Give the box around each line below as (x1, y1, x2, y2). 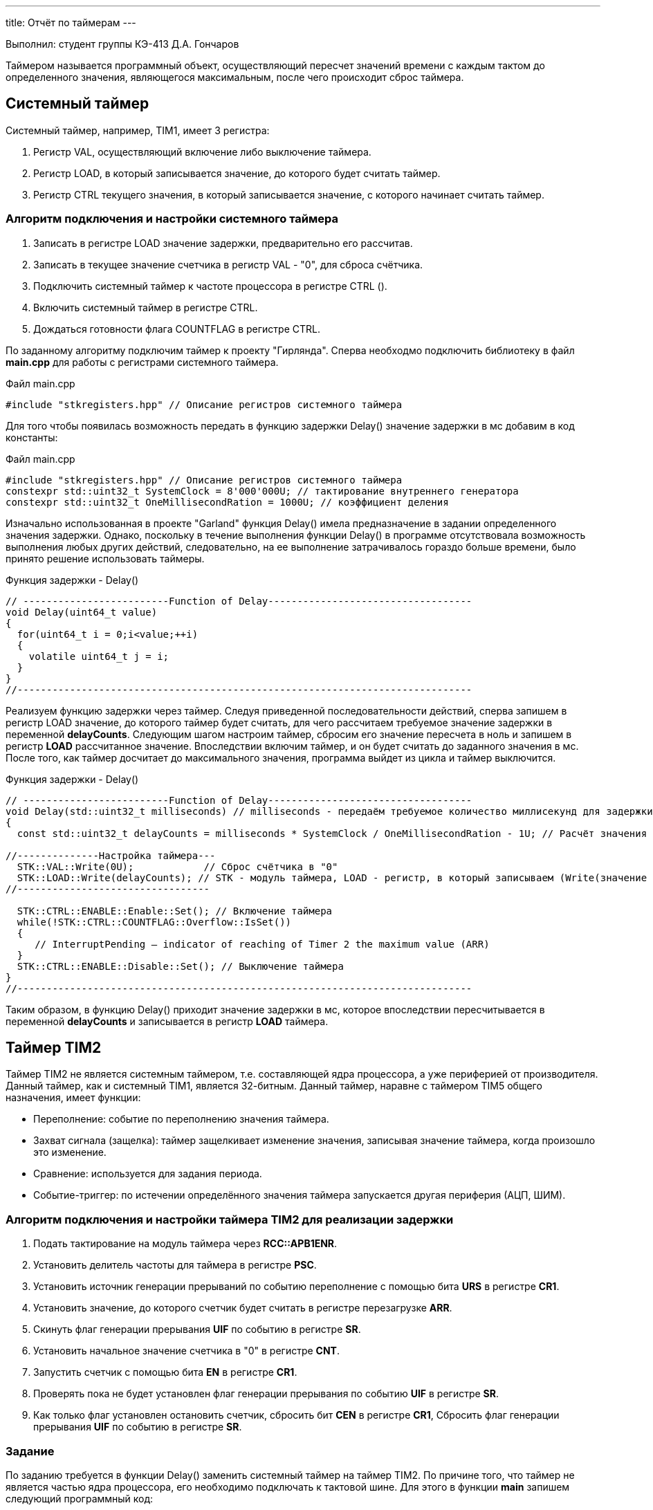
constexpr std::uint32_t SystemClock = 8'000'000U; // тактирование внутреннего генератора (6, 485, 519, 497)
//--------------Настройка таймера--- (6, 849, 216, 861)
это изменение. (33, 1146, 107, 1159)
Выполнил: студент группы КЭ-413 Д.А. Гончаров (6, 38, 239, 50)
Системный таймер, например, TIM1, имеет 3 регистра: (6, 124, 270, 136)
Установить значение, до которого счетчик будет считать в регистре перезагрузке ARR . (33, 1302, 452, 1314)
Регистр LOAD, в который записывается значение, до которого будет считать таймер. (33, 167, 441, 179)
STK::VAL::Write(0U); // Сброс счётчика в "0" (17, 860, 338, 872)
